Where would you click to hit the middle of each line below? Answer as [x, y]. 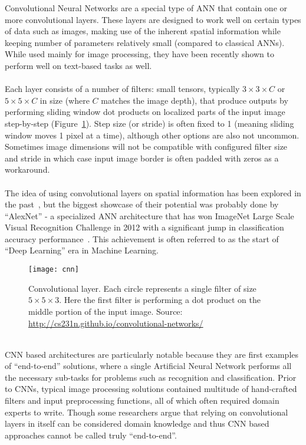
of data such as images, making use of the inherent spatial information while [143, 31]
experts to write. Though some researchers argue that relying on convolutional [147, 412]
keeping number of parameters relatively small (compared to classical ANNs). [145, 42]
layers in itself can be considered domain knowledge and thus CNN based [137, 423]
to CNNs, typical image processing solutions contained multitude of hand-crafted [151, 389]
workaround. [27, 169]
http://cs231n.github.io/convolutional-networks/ [116, 323]
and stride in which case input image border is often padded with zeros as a [142, 158]
